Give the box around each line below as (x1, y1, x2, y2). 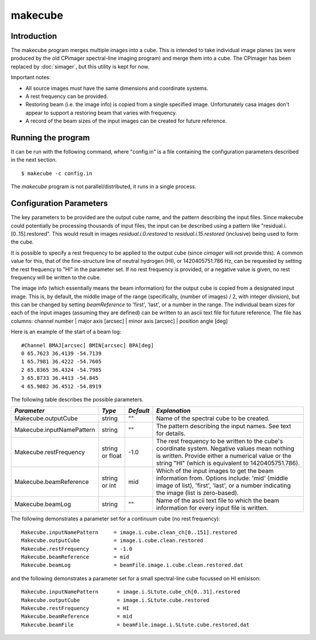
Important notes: (11, 74, 51, 81)
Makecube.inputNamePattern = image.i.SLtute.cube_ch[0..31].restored (21, 588, 241, 595)
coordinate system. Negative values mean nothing (156, 445, 295, 453)
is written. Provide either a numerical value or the (156, 452, 292, 460)
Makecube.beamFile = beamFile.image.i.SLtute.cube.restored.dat (21, 621, 250, 628)
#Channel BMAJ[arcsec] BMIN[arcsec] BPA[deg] (21, 342, 154, 348)
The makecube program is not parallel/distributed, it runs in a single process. (11, 183, 197, 190)
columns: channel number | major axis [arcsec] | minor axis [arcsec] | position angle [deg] (11, 317, 228, 324)
